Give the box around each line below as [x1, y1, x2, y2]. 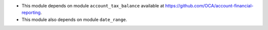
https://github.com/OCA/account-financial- [165, 3, 254, 8]
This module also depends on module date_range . [21, 16, 128, 22]
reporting [21, 10, 41, 16]
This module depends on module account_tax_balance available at [21, 3, 164, 8]
